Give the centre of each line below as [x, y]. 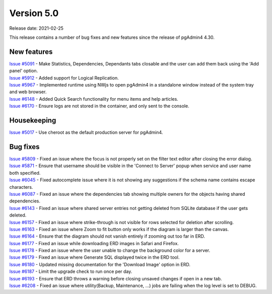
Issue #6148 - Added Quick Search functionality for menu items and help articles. [94, 99]
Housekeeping [33, 120]
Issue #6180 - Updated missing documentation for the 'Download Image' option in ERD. [100, 264]
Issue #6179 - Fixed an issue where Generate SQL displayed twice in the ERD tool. [94, 257]
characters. [21, 187]
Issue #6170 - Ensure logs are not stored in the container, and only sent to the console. [99, 106]
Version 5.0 [34, 13]
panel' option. [24, 71]
